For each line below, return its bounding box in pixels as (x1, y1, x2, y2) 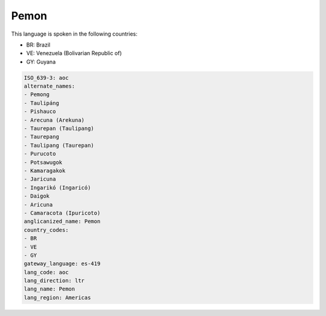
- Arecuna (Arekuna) (24, 117, 85, 123)
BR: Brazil (26, 41, 51, 48)
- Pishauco (24, 108, 56, 115)
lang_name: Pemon (24, 286, 75, 292)
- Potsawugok (24, 159, 63, 166)
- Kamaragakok (24, 167, 66, 174)
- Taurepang (24, 134, 60, 140)
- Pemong (24, 91, 50, 98)
